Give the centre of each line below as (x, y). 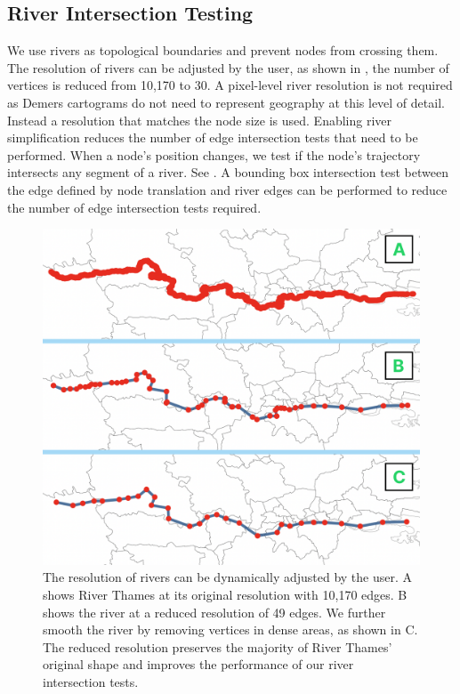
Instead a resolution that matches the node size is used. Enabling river (200, 120)
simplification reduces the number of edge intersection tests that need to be (213, 137)
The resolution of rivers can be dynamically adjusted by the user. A (228, 577)
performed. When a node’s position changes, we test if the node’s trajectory (214, 154)
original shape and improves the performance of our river (198, 664)
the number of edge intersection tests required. (134, 207)
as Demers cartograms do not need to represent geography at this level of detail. (226, 102)
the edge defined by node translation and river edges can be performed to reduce (227, 189)
